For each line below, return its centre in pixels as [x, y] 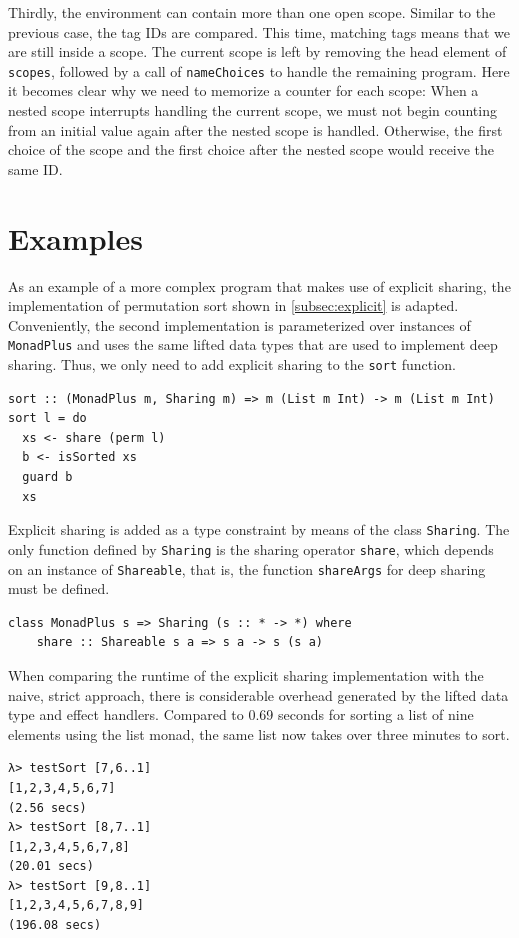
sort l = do [47, 418]
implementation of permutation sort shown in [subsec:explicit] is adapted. [233, 305]
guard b [47, 477]
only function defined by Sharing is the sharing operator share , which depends [251, 548]
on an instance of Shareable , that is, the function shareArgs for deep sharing [247, 568]
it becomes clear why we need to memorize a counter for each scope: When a [243, 90]
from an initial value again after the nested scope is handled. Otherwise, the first [255, 129]
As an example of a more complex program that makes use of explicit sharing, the [259, 285]
